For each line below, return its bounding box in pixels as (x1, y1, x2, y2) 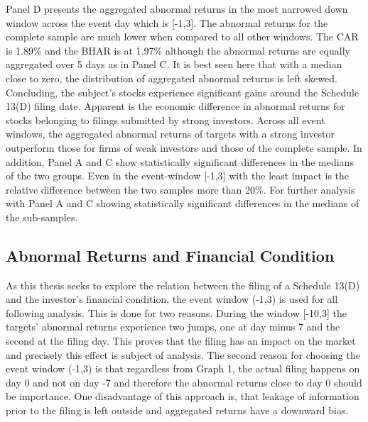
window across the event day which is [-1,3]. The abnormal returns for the (6, 15, 328, 30)
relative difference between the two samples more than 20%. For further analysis (6, 182, 355, 196)
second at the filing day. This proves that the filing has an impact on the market (6, 333, 356, 348)
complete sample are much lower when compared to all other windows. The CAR (6, 29, 359, 44)
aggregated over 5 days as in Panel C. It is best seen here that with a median (6, 57, 342, 72)
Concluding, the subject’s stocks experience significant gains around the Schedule (6, 84, 359, 99)
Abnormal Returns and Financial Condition (6, 244, 335, 266)
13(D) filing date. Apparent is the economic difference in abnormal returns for (6, 99, 345, 113)
